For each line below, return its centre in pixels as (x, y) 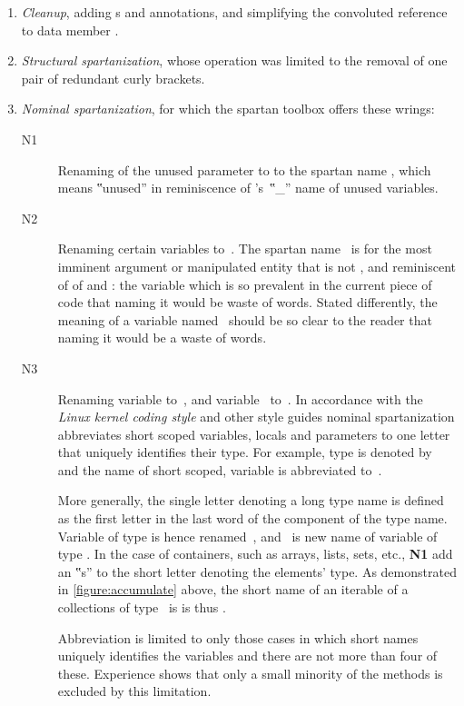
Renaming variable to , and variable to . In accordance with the (240, 398)
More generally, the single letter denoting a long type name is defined (251, 500)
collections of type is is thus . (142, 607)
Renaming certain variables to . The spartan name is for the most (245, 249)
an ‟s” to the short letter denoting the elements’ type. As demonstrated (257, 571)
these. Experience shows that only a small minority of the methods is (250, 673)
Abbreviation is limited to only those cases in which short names (238, 637)
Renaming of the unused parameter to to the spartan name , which (244, 169)
